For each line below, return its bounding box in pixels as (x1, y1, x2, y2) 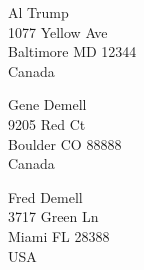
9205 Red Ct (8, 113, 86, 134)
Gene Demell (8, 94, 87, 115)
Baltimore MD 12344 (8, 41, 137, 62)
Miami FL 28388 (8, 225, 110, 246)
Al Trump (8, 2, 69, 22)
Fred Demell (8, 186, 83, 207)
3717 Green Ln (8, 206, 99, 227)
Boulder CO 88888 (8, 133, 122, 154)
